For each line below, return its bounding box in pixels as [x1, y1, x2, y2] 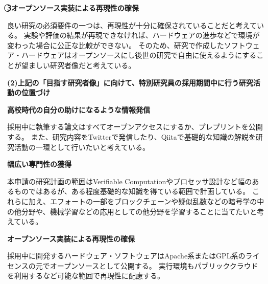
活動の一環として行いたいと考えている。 [14, 141, 150, 152]
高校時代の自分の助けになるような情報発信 [7, 104, 150, 115]
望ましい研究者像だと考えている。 [21, 59, 136, 70]
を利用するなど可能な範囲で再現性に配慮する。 [7, 270, 164, 281]
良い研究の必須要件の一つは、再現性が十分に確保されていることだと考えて [7, 19, 257, 30]
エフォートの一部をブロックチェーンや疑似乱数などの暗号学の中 [50, 195, 264, 206]
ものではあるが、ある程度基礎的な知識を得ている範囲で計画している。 [14, 186, 250, 196]
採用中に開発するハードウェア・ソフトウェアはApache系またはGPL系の [7, 250, 246, 261]
